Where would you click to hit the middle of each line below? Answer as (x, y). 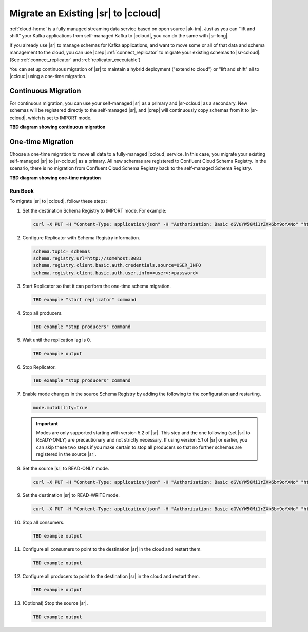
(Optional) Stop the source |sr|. (55, 603)
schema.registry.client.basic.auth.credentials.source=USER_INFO (117, 265)
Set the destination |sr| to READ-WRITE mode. (71, 495)
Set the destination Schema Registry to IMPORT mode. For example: (94, 210)
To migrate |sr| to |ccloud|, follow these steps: (58, 201)
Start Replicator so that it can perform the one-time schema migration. (97, 286)
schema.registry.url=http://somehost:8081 (87, 258)
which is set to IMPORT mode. (60, 118)
